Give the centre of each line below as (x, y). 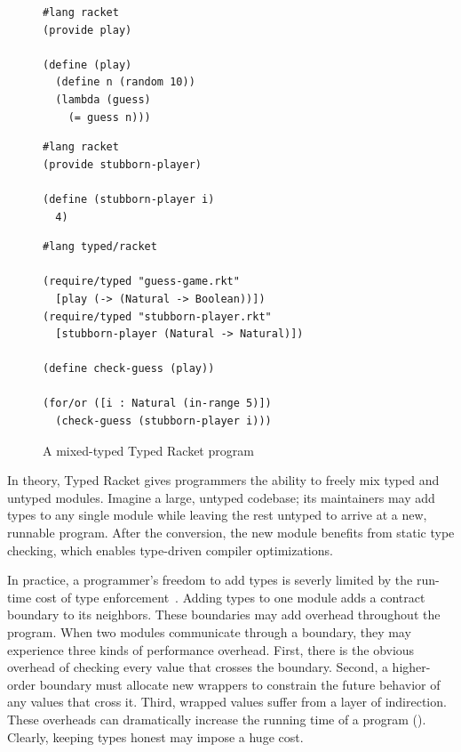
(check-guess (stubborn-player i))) (163, 421)
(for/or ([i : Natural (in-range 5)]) (157, 404)
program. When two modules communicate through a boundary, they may (209, 632)
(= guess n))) (109, 117)
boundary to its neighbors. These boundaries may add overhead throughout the (224, 615)
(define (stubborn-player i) (129, 199)
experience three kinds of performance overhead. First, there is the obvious (211, 649)
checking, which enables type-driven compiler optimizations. (170, 550)
